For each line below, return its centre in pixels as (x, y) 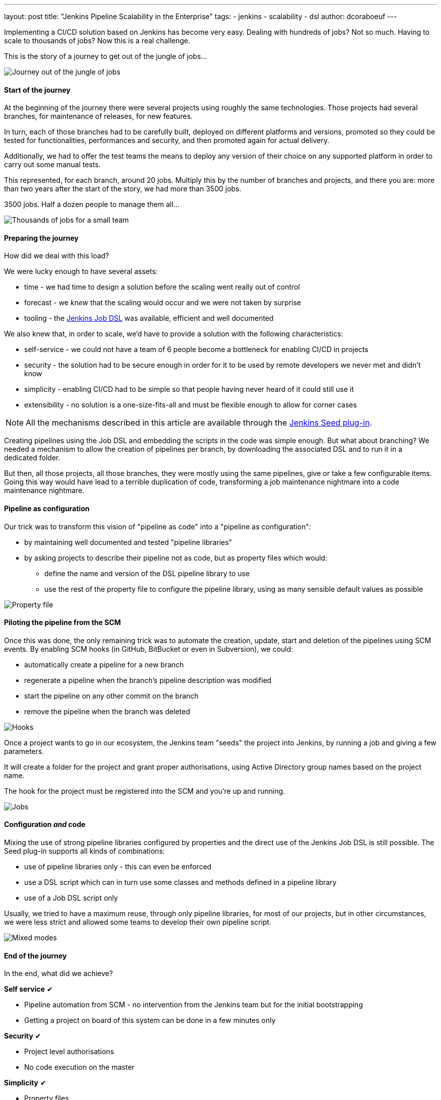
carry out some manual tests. (52, 165)
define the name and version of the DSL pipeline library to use (147, 573)
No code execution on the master (80, 1067)
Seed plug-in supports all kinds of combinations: (85, 851)
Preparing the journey (41, 238)
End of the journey (35, 955)
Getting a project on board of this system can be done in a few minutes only (150, 1020)
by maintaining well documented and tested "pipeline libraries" (128, 542)
